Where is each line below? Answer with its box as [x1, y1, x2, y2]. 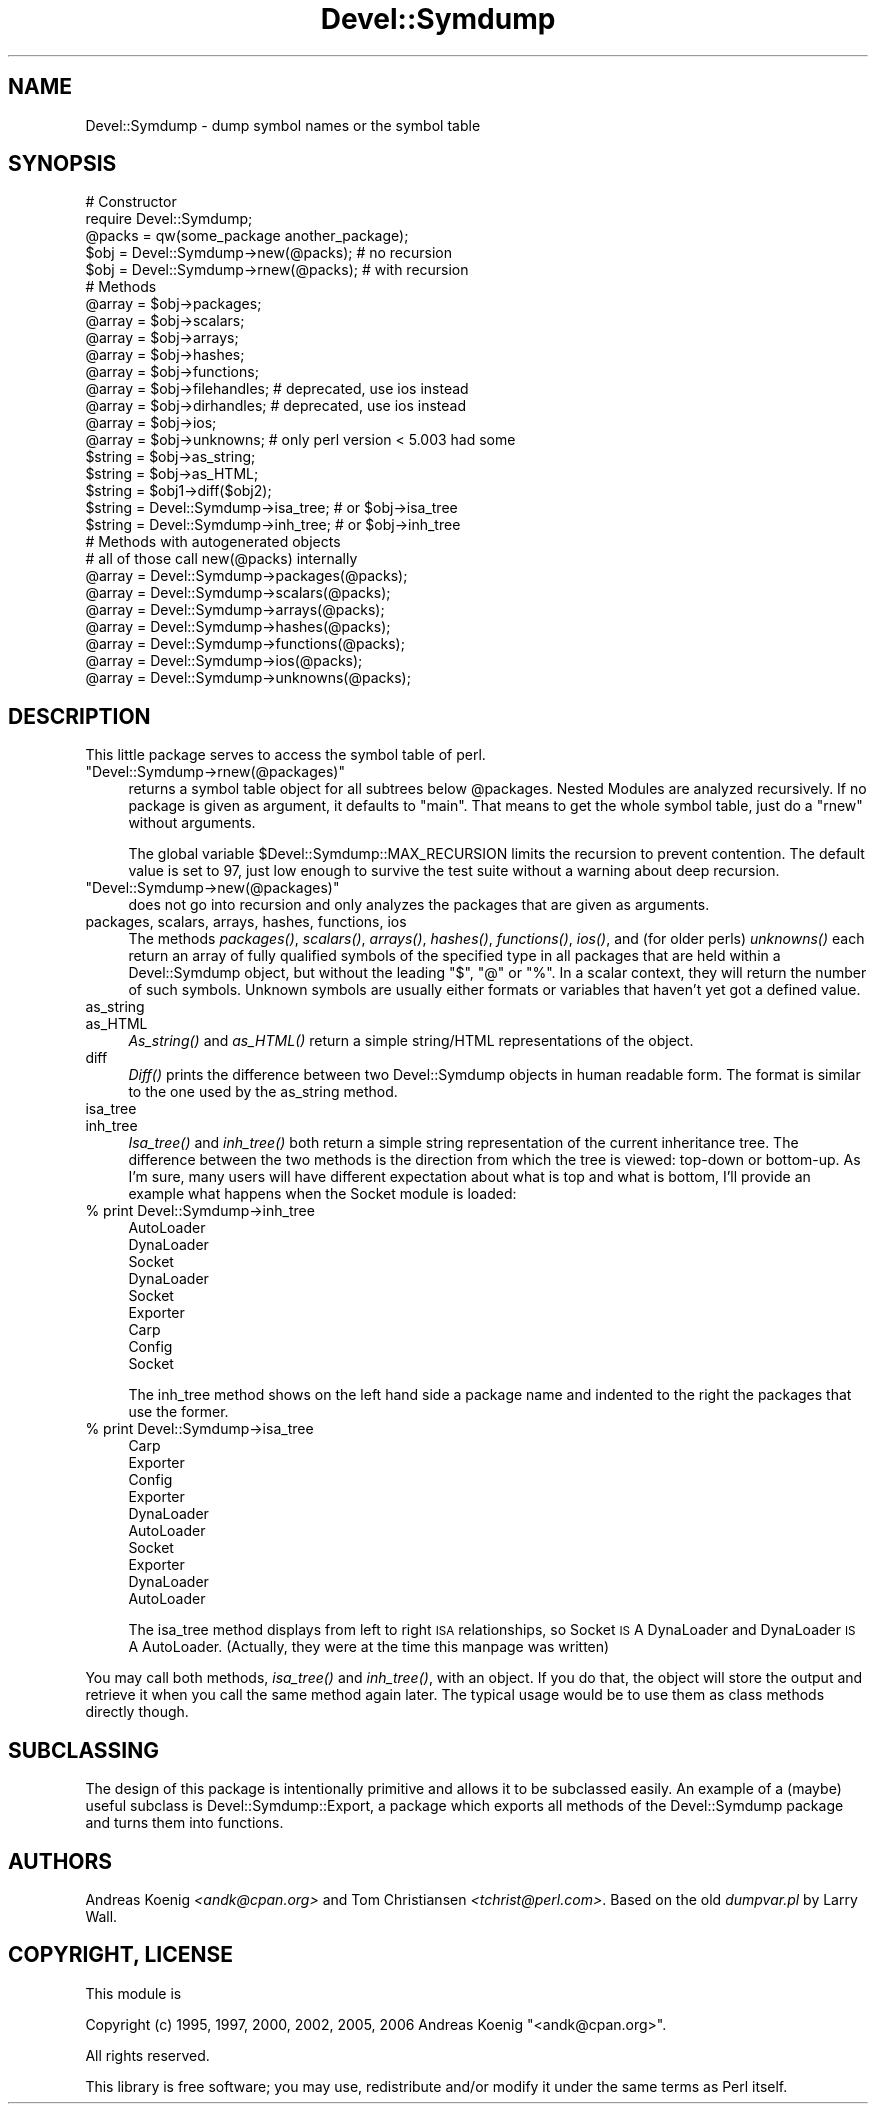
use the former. [128, 1403, 229, 1421]
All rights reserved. [85, 2046, 210, 2064]
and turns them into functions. [85, 1814, 284, 1832]
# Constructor [85, 193, 177, 211]
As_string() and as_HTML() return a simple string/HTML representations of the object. [128, 1032, 694, 1050]
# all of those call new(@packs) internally [85, 550, 358, 568]
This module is [85, 1984, 182, 2002]
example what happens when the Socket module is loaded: [128, 1185, 517, 1203]
